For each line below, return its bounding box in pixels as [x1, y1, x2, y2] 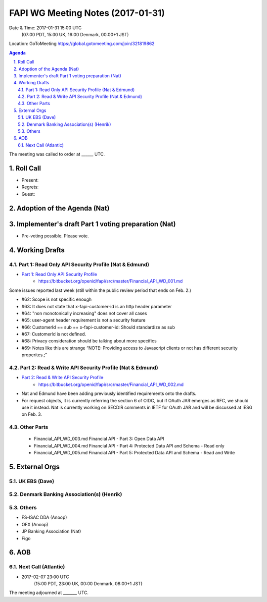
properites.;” [21, 352, 47, 358]
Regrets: [21, 184, 39, 190]
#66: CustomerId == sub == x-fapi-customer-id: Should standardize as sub [21, 324, 175, 330]
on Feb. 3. [21, 411, 42, 417]
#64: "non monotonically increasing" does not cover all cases [21, 310, 147, 316]
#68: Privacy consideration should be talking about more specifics [21, 338, 157, 344]
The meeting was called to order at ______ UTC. [9, 151, 105, 157]
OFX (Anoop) [21, 521, 48, 527]
